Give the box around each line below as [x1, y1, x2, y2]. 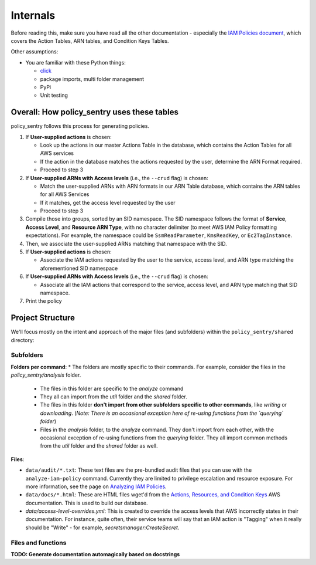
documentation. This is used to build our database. [25, 499, 149, 506]
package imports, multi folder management [40, 75, 145, 82]
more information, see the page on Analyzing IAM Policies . [25, 483, 167, 490]
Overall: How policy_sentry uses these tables [11, 107, 178, 117]
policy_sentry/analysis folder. [11, 371, 81, 378]
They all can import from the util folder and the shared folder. [40, 393, 187, 400]
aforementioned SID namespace [40, 265, 118, 272]
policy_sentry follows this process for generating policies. [11, 123, 149, 130]
